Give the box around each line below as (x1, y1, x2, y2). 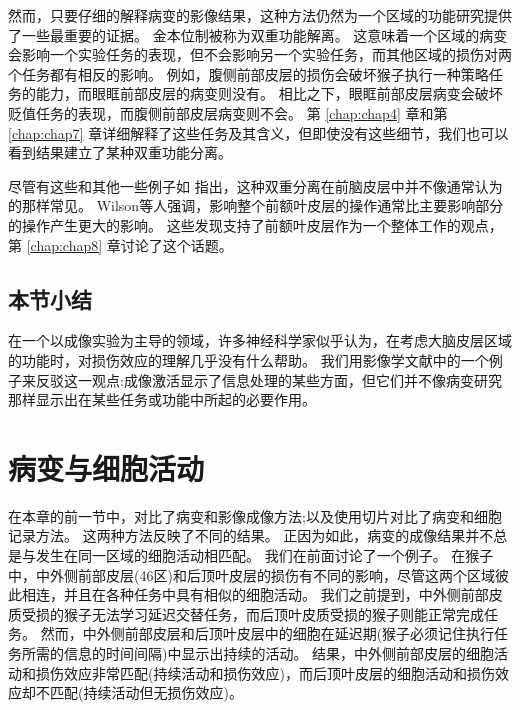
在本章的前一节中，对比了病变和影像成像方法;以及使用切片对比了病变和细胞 (8, 505, 502, 526)
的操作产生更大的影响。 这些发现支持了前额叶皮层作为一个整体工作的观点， (8, 214, 503, 235)
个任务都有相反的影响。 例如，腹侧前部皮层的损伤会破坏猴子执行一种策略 (8, 63, 489, 84)
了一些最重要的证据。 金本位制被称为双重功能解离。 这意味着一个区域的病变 (8, 24, 508, 45)
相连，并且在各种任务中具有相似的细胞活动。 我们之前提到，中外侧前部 (21, 584, 489, 605)
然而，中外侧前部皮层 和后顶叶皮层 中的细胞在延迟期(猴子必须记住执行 (40, 623, 495, 644)
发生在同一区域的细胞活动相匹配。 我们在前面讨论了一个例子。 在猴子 (35, 545, 494, 566)
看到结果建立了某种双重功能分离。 (8, 142, 232, 163)
